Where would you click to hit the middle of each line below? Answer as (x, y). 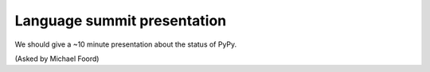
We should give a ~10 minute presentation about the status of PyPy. (126, 44)
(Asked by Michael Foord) (57, 59)
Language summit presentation (121, 21)
